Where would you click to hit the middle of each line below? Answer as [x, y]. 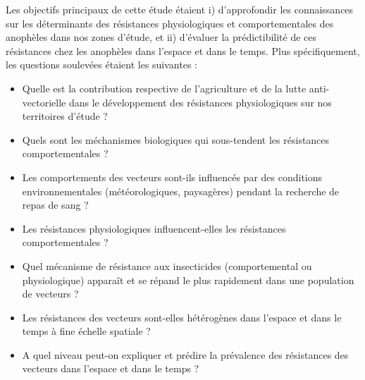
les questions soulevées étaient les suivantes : [101, 65]
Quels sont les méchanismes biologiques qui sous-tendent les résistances [176, 139]
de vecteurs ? [50, 294]
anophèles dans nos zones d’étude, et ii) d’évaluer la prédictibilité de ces [161, 37]
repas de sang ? [55, 205]
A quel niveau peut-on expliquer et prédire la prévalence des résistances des [185, 354]
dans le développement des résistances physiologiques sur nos [200, 102]
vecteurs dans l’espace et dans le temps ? [111, 368]
